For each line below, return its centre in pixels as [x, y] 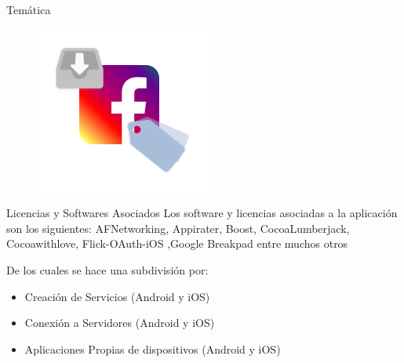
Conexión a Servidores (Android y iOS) [120, 323]
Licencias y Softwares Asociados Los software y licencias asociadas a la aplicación [202, 213]
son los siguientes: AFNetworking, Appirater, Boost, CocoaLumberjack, [178, 228]
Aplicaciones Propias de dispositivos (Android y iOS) [153, 348]
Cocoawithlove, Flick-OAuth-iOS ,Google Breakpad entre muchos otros [177, 243]
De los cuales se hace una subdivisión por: [107, 269]
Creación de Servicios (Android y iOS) [117, 296]
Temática [29, 9]
